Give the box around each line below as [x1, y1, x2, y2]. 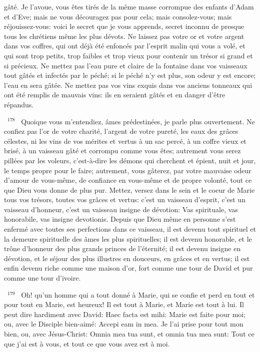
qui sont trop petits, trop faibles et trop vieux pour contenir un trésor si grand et [4, 50, 253, 60]
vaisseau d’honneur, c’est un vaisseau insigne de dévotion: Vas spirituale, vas [4, 204, 238, 214]
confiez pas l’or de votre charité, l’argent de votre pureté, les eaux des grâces [4, 126, 238, 136]
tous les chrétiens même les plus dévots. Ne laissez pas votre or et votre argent [4, 30, 244, 41]
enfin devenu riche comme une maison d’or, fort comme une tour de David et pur [4, 263, 253, 273]
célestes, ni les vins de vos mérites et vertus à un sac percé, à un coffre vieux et [4, 135, 246, 146]
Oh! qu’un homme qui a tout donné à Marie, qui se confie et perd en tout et [21, 289, 255, 300]
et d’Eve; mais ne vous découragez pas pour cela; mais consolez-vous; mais [4, 11, 232, 21]
